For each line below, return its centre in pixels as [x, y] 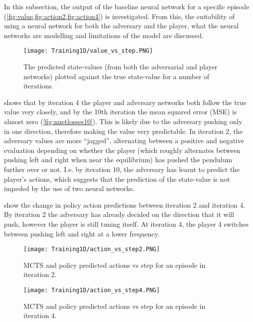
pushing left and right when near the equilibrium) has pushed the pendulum [118, 160]
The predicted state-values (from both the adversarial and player [121, 67]
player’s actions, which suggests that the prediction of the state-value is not [117, 179]
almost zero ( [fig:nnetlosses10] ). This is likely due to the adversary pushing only [123, 121]
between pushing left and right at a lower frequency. [82, 233]
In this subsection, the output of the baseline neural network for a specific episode [127, 6]
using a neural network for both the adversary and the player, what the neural [121, 26]
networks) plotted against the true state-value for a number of [116, 76]
